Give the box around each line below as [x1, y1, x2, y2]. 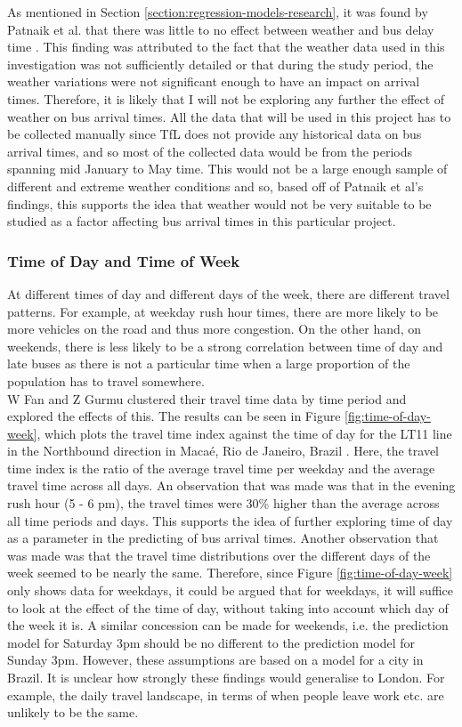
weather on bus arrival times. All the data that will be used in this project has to [7, 107, 451, 125]
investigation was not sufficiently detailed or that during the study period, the [7, 54, 434, 73]
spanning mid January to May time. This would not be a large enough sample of [7, 159, 448, 178]
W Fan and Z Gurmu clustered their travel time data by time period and [7, 389, 407, 408]
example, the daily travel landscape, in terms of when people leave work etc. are [7, 685, 444, 704]
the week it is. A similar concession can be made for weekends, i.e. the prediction [7, 616, 449, 634]
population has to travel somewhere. [7, 371, 205, 390]
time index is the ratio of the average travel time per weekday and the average [7, 458, 435, 477]
